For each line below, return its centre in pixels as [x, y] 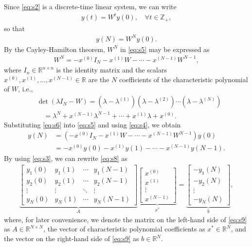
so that [14, 28]
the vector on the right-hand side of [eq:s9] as [72, 238]
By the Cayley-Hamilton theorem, [54, 49]
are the [99, 79]
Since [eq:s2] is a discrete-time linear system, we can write [90, 6]
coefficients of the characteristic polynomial [183, 79]
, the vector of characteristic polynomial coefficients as [124, 229]
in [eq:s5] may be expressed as [165, 49]
